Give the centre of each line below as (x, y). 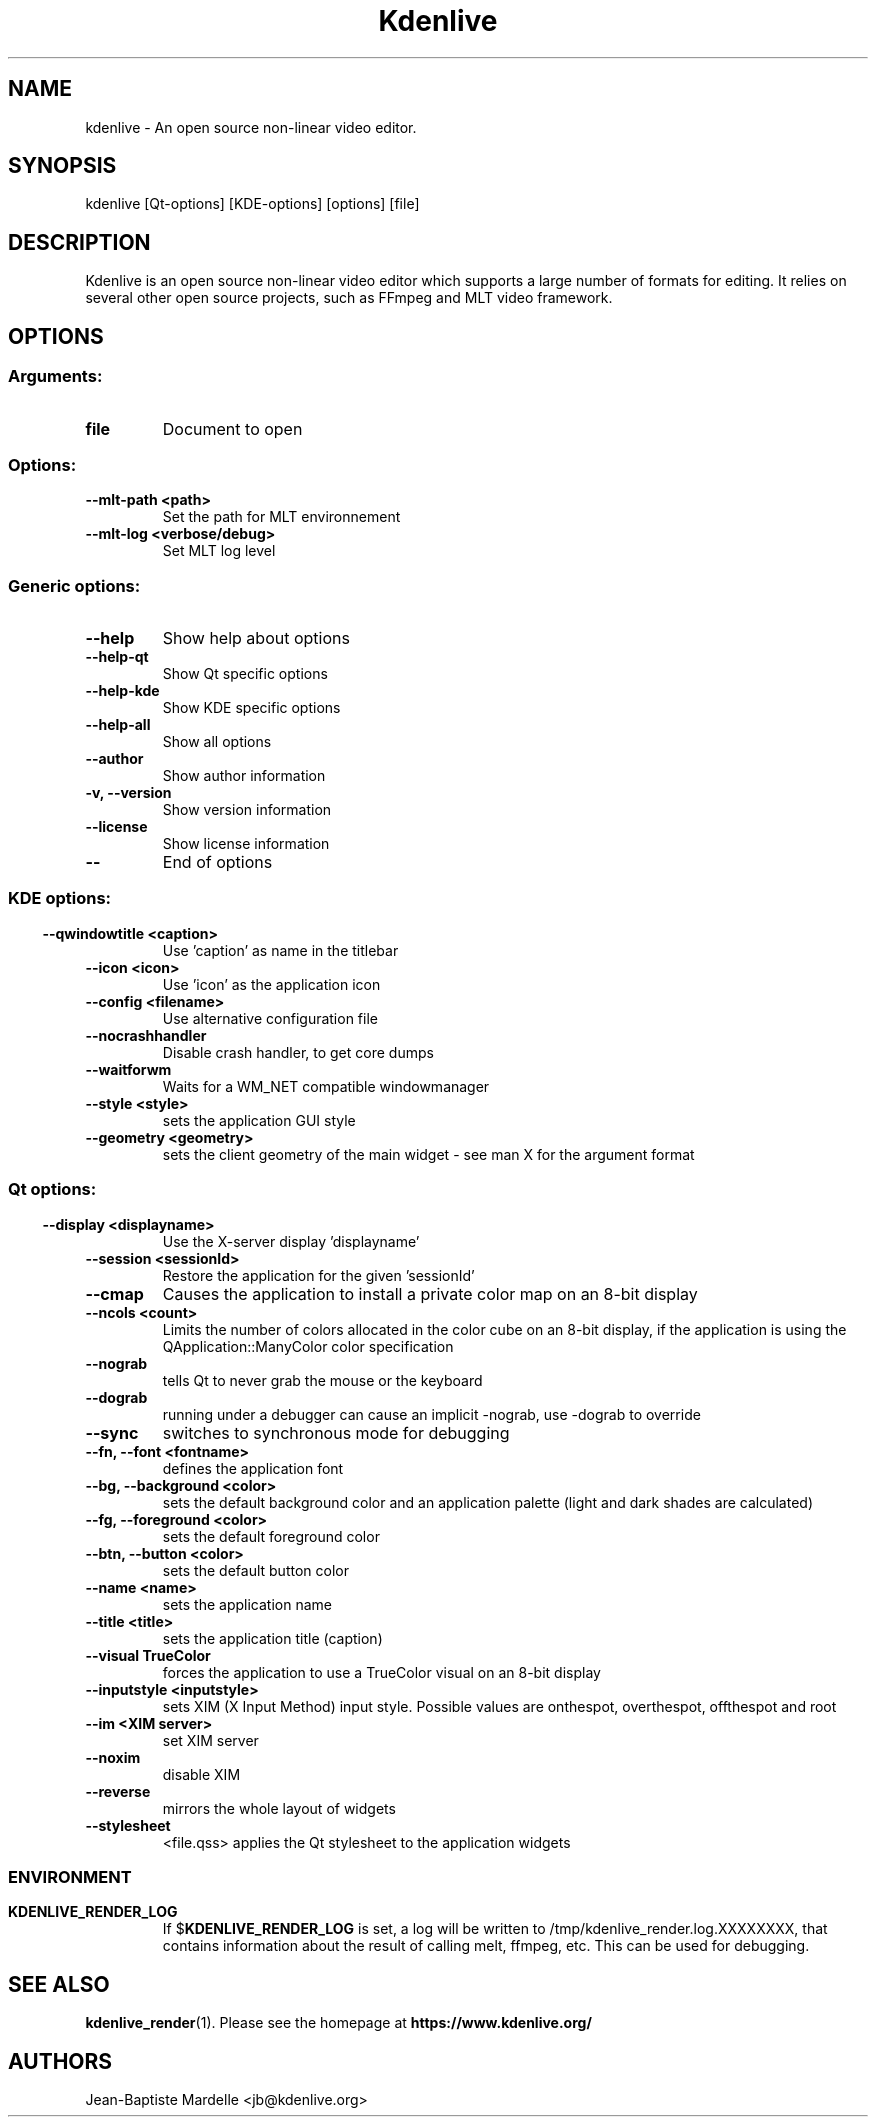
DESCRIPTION (79, 242)
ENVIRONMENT (70, 1876)
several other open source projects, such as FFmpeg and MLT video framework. (349, 298)
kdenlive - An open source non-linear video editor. (251, 127)
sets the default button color (255, 1570)
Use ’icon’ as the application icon (271, 984)
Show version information (247, 809)
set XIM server (210, 1740)
